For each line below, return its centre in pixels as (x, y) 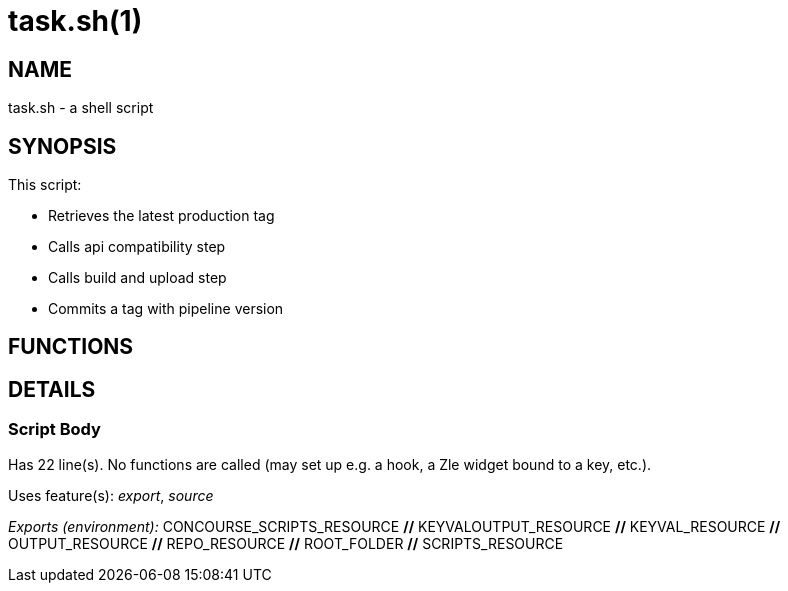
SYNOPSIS (62, 146)
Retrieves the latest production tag (161, 216)
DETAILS (52, 389)
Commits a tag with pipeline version (166, 309)
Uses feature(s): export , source (111, 495)
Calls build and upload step (137, 278)
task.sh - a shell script (81, 108)
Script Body (54, 429)
